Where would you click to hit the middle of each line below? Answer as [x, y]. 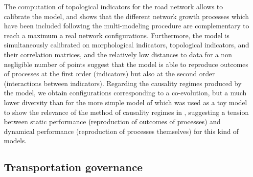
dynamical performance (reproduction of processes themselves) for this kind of [121, 131]
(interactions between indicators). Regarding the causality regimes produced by [123, 83]
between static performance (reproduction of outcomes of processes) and [112, 122]
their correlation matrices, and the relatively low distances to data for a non [118, 54]
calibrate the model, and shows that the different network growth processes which [126, 16]
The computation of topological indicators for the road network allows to [114, 6]
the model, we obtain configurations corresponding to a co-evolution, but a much [125, 93]
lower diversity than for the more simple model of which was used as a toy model [126, 102]
